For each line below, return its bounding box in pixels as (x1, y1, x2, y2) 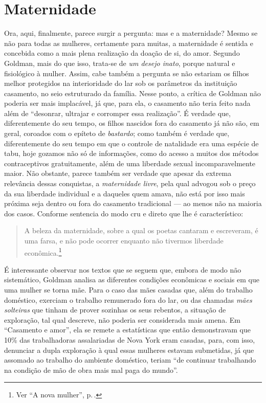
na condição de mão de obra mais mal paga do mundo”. (4, 364, 178, 375)
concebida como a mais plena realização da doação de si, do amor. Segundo (4, 48, 240, 58)
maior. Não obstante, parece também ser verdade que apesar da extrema (4, 168, 232, 178)
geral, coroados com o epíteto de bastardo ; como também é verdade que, (4, 128, 230, 139)
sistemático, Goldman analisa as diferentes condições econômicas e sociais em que (4, 274, 259, 285)
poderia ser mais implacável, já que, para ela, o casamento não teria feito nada (4, 98, 251, 108)
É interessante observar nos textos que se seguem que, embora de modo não (4, 264, 241, 275)
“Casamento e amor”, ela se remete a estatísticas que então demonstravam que (4, 324, 251, 335)
